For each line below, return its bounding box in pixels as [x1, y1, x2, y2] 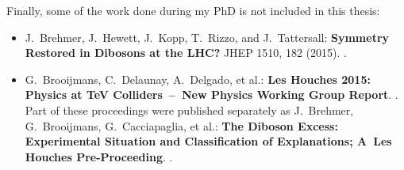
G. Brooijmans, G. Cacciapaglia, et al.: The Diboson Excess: [25, 117, 338, 134]
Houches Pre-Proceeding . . [25, 148, 173, 164]
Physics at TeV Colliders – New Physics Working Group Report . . [25, 86, 398, 103]
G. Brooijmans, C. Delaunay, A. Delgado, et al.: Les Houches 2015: [25, 70, 371, 87]
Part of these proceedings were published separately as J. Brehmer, [25, 101, 354, 118]
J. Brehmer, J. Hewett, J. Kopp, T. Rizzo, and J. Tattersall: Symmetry [25, 28, 390, 45]
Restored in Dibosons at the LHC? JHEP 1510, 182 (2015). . [25, 44, 347, 61]
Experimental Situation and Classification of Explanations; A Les [25, 133, 392, 149]
